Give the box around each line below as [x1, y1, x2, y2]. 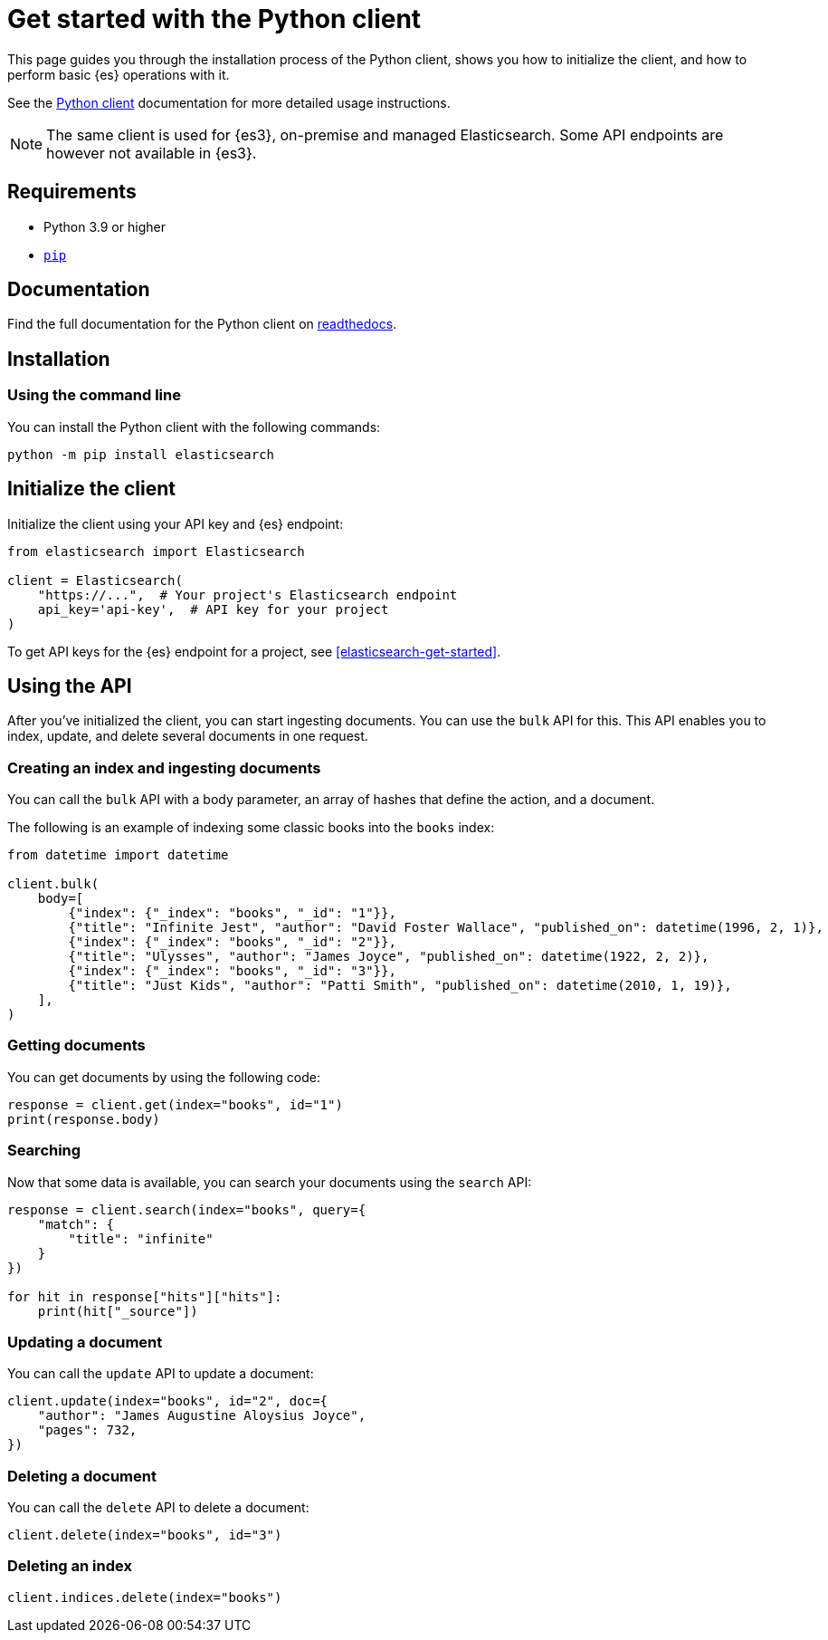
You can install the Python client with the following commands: [7, 418, 381, 435]
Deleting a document [7, 1466, 157, 1485]
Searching [7, 1141, 81, 1160]
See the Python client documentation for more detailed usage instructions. [7, 94, 451, 110]
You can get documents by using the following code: [7, 1069, 321, 1085]
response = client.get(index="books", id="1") [7, 1097, 343, 1112]
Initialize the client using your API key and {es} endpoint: [7, 515, 344, 532]
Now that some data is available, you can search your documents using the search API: [7, 1174, 532, 1190]
